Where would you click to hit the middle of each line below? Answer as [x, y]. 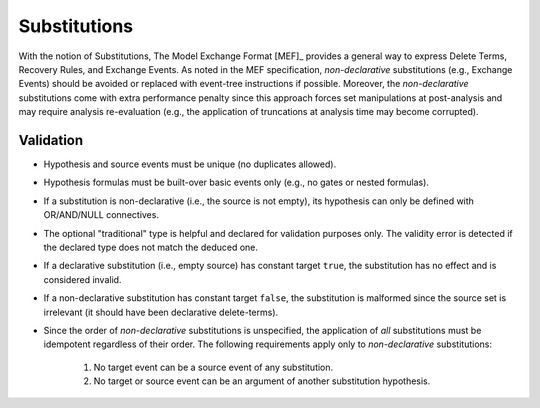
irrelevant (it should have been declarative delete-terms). [161, 312]
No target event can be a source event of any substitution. [213, 367]
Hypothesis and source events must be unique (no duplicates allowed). [190, 164]
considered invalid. [82, 279]
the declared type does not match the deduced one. [151, 247]
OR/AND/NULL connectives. [101, 215]
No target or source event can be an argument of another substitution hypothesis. [262, 381]
